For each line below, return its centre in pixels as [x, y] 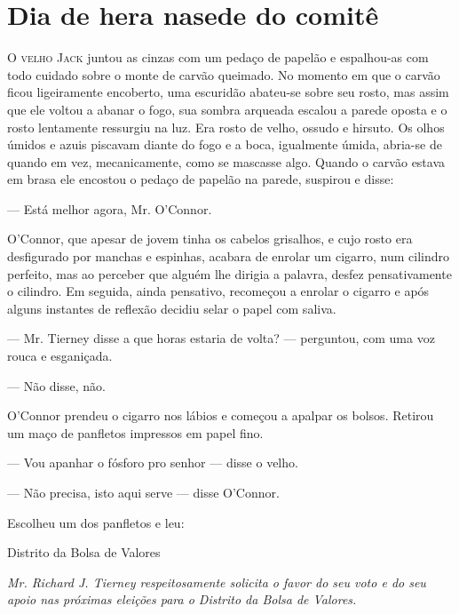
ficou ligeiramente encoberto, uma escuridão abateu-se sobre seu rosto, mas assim [228, 92]
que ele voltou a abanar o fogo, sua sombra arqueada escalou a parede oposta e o [227, 109]
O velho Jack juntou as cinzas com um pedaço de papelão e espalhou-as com [218, 57]
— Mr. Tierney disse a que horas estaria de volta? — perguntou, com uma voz [221, 338]
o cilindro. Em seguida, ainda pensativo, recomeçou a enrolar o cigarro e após [218, 291]
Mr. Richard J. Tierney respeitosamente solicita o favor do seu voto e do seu [217, 582]
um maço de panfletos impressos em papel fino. [135, 432]
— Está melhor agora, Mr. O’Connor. [110, 208]
